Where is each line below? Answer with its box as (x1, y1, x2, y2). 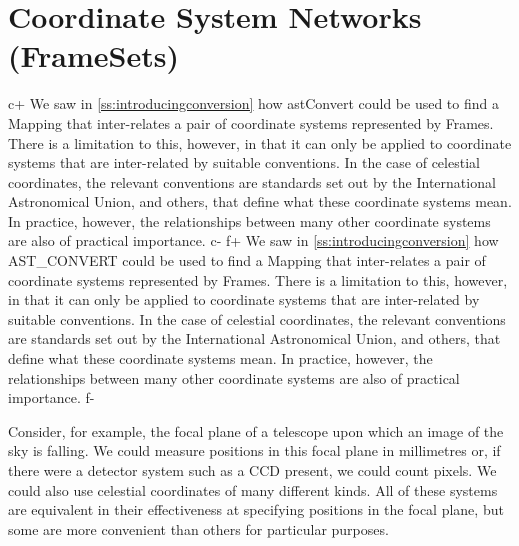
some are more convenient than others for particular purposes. (8, 518, 389, 539)
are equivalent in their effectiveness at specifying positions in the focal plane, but (8, 499, 504, 520)
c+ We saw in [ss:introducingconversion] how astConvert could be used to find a (8, 93, 499, 114)
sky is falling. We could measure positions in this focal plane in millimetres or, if (8, 440, 501, 461)
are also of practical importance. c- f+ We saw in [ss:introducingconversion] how (8, 230, 499, 251)
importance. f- (8, 387, 95, 408)
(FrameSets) (8, 35, 179, 76)
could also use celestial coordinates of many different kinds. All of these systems (8, 479, 498, 500)
